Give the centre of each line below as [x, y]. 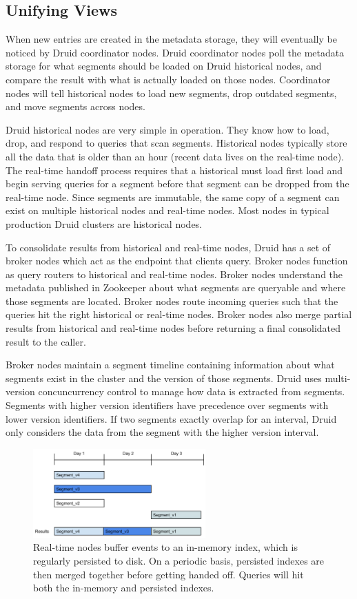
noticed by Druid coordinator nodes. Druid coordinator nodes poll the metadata [175, 52]
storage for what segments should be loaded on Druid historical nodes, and [164, 66]
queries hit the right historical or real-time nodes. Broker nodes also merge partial [179, 314]
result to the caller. [46, 341]
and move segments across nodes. [75, 106]
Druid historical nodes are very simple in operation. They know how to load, [167, 129]
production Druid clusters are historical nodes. [104, 223]
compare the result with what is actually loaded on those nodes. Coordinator [168, 79]
